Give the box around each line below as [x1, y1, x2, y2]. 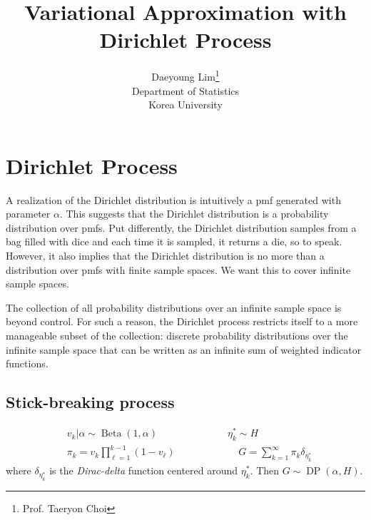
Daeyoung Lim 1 [151, 67, 220, 83]
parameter [6, 206, 51, 221]
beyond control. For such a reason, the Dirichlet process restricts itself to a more [6, 314, 358, 329]
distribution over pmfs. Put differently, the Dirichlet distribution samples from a [6, 220, 357, 235]
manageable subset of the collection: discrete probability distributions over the [6, 328, 348, 343]
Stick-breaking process [6, 391, 175, 413]
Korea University [148, 97, 223, 112]
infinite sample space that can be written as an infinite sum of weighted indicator [6, 342, 362, 357]
